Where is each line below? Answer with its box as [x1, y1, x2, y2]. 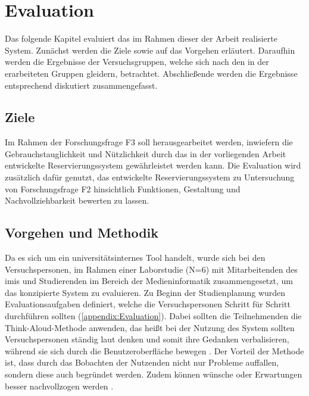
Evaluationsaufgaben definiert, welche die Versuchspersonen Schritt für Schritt [5, 298, 291, 310]
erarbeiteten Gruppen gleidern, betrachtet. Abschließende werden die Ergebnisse [5, 67, 298, 79]
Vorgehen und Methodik [5, 223, 159, 242]
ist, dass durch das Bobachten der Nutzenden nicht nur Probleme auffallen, [5, 356, 279, 369]
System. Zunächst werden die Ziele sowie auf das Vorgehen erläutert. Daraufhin [5, 43, 295, 56]
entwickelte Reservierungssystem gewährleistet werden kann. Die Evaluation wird [5, 159, 301, 172]
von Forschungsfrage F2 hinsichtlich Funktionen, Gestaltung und [5, 182, 241, 195]
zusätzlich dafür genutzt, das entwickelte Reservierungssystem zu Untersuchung [5, 171, 295, 183]
